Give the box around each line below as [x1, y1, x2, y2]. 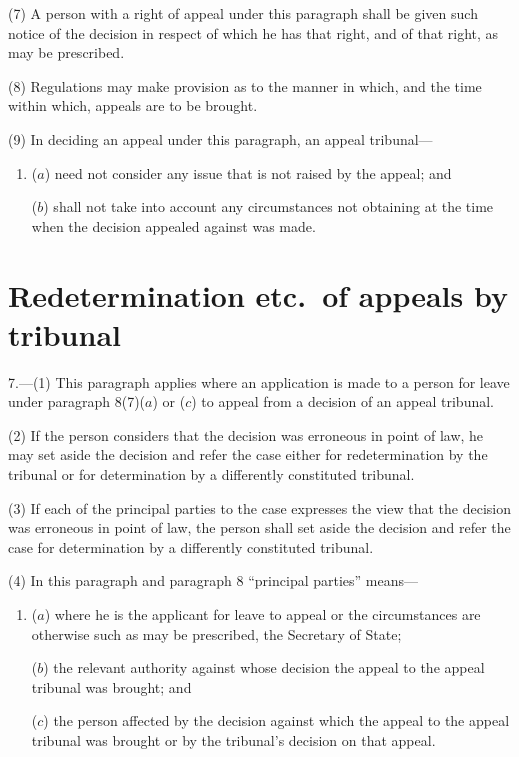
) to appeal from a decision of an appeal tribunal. [191, 391, 494, 412]
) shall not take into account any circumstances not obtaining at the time [43, 196, 494, 217]
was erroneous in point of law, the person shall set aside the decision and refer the [8, 517, 511, 538]
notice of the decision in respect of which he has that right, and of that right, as [8, 22, 499, 43]
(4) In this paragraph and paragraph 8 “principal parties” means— [8, 570, 419, 591]
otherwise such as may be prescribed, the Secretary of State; [31, 623, 402, 644]
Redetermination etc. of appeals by [8, 274, 508, 315]
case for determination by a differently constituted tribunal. [8, 536, 374, 557]
